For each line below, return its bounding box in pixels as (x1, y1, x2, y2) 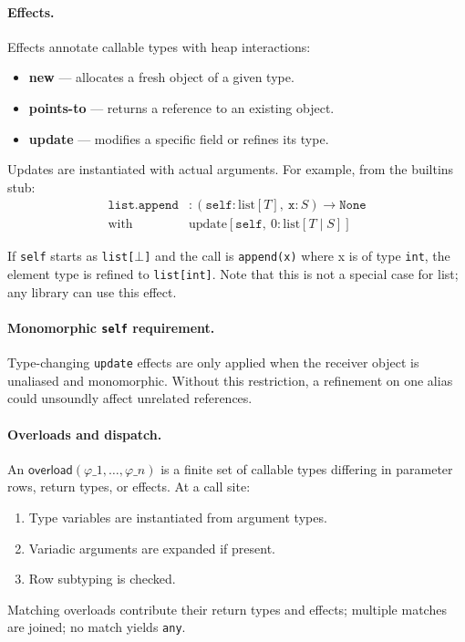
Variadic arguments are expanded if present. (28, 538, 276, 557)
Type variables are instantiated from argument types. (28, 508, 327, 527)
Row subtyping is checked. (28, 569, 176, 588)
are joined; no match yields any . (7, 617, 186, 637)
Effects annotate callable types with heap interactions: (7, 36, 311, 56)
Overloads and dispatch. (7, 424, 162, 443)
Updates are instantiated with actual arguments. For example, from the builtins (7, 160, 454, 179)
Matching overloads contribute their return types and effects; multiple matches (7, 599, 447, 618)
